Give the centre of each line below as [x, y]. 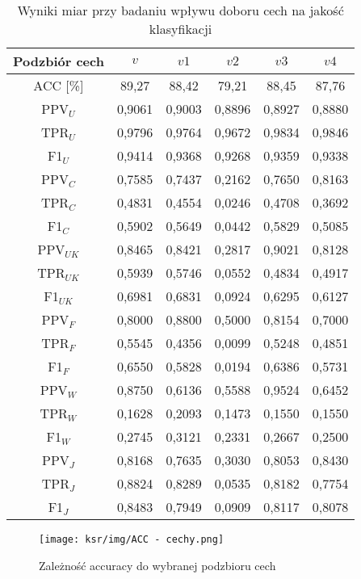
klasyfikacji [180, 29]
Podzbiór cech [59, 61]
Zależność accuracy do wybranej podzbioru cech [157, 565]
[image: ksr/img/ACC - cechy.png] [132, 539]
